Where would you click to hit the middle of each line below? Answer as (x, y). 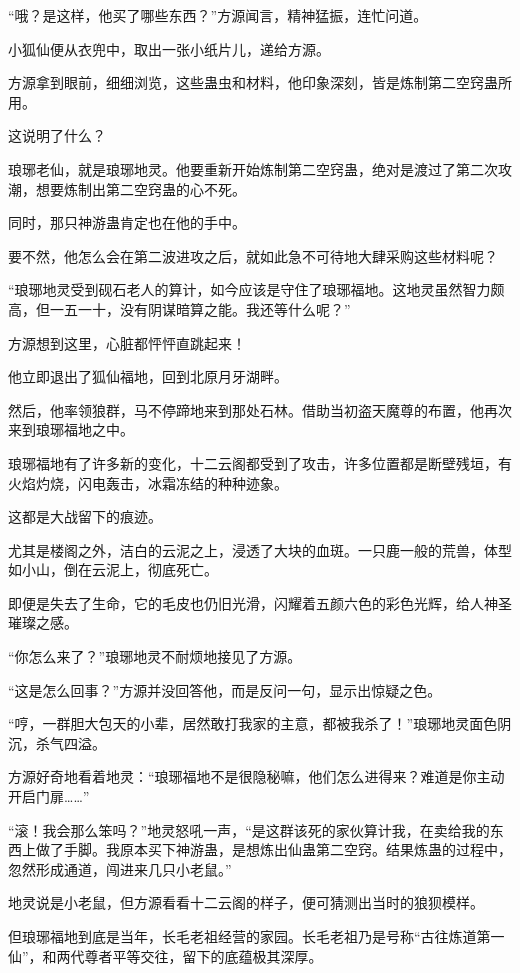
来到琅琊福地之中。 (71, 429)
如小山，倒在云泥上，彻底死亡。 (113, 569)
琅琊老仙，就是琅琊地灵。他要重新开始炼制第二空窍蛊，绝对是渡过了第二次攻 (260, 168)
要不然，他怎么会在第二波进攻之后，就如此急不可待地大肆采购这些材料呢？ (253, 255)
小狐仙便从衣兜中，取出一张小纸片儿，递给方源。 (169, 48)
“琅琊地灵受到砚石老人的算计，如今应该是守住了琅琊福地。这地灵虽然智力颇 (256, 289)
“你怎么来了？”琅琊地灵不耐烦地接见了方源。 (155, 656)
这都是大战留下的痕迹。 (85, 516)
